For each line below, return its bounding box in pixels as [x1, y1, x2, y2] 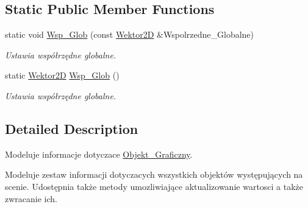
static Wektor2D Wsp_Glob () [5, 69, 120, 82]
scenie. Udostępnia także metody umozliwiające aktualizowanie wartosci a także [5, 180, 304, 192]
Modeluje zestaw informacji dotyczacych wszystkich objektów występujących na [5, 168, 303, 181]
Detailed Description [5, 119, 138, 138]
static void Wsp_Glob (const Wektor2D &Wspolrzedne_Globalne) [5, 28, 254, 41]
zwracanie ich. [5, 192, 57, 205]
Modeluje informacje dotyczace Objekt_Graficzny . [5, 147, 193, 160]
